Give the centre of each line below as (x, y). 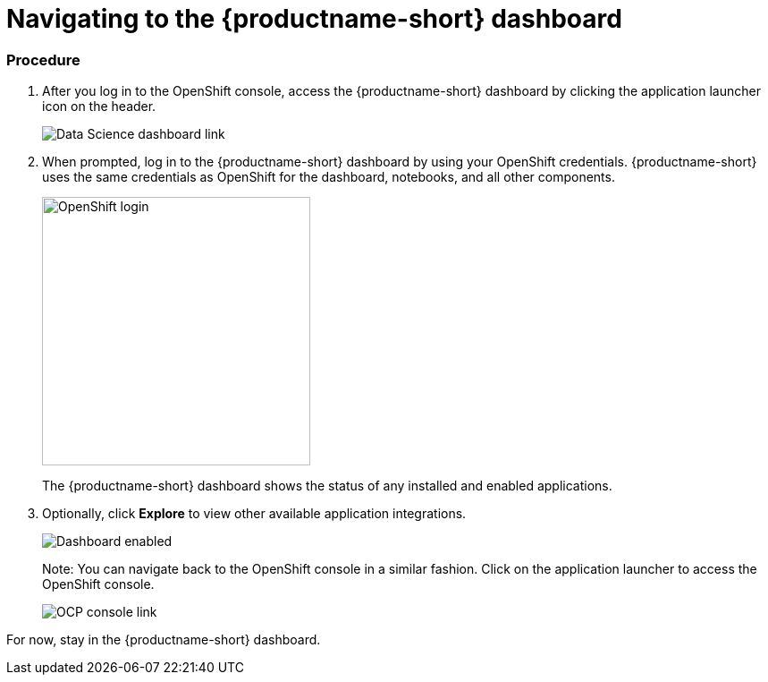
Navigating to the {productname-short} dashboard (314, 19)
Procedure (43, 60)
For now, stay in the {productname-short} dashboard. (164, 640)
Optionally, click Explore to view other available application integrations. (254, 514)
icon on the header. (99, 107)
